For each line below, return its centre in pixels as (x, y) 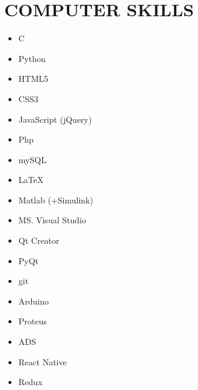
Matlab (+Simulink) (56, 200)
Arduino (34, 301)
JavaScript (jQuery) (55, 119)
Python (32, 58)
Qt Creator (39, 240)
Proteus (32, 321)
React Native (42, 361)
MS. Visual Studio (52, 220)
